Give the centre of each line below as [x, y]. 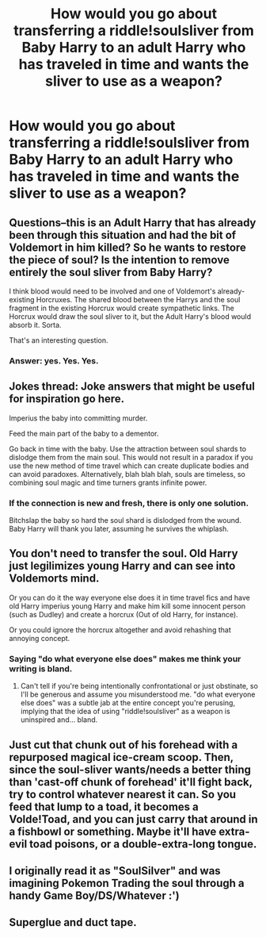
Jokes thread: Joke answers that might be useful [132, 387]
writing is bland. [41, 669]
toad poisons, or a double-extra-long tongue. [143, 844]
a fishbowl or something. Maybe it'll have [113, 831]
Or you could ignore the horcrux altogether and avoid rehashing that [120, 630]
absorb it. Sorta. [35, 325]
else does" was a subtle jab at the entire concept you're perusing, [128, 703]
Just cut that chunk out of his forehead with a [123, 745]
